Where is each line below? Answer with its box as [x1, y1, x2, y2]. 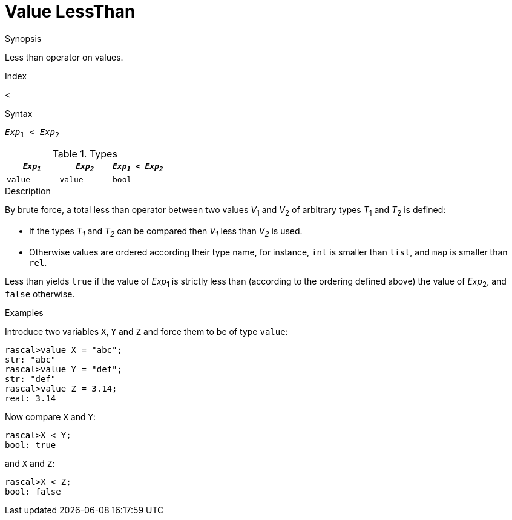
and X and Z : [5, 458, 55, 469]
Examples [5, 307, 44, 318]
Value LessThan [5, 1, 136, 22]
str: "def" [5, 374, 56, 384]
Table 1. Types [52, 147, 117, 160]
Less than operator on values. [5, 51, 123, 62]
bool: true [5, 439, 56, 450]
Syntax [5, 108, 33, 119]
